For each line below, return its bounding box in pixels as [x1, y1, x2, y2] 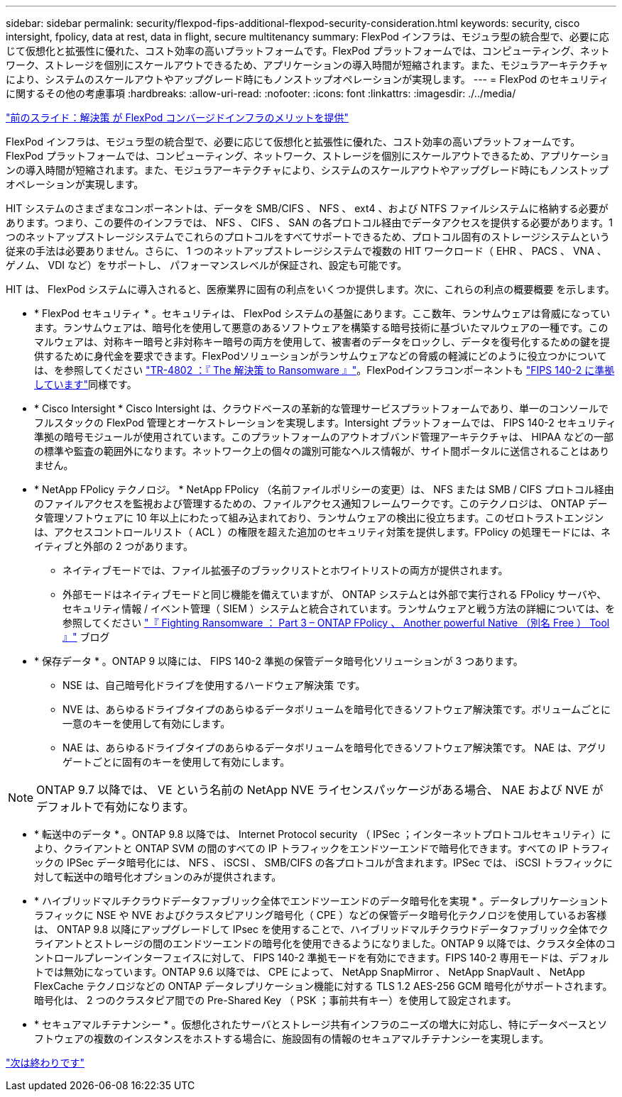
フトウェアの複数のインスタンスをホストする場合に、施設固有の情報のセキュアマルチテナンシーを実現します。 [34, 1032, 550, 1044]
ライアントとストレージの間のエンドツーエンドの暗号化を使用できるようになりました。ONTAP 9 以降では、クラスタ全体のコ [34, 937, 616, 949]
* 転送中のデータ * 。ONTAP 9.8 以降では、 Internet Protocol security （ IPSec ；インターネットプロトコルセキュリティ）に [34, 828, 611, 840]
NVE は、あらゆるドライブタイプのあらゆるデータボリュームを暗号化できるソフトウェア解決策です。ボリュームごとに [62, 703, 611, 715]
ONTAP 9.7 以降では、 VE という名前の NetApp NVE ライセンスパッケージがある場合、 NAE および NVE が [36, 783, 604, 797]
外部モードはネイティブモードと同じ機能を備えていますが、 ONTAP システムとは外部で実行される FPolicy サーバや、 [62, 588, 607, 600]
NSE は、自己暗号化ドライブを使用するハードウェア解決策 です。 [62, 679, 366, 691]
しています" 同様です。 [34, 378, 137, 390]
